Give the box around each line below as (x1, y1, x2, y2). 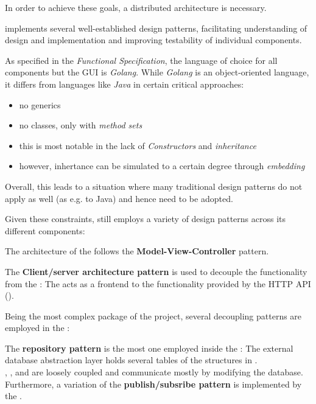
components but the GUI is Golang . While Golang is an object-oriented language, (5, 66, 309, 78)
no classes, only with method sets (19, 119, 142, 131)
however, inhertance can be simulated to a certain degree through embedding (19, 159, 305, 172)
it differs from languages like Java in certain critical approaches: (5, 77, 244, 90)
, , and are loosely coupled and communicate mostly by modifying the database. (5, 366, 303, 378)
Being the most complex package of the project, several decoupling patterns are (5, 309, 302, 322)
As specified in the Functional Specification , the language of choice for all (5, 54, 278, 66)
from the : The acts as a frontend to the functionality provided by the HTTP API (5, 277, 311, 290)
